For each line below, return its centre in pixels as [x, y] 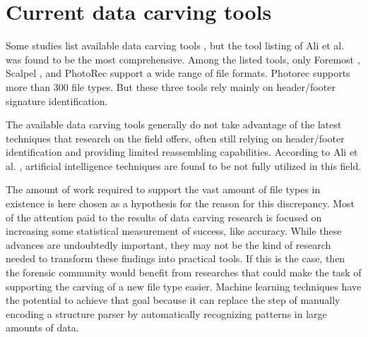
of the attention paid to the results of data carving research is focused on [164, 217]
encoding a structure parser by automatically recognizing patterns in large [166, 313]
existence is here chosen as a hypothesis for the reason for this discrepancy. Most [180, 203]
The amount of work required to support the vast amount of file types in [163, 189]
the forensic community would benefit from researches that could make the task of [184, 272]
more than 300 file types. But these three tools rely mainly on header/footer [171, 86]
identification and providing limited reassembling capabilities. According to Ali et [182, 152]
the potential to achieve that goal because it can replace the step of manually [173, 300]
